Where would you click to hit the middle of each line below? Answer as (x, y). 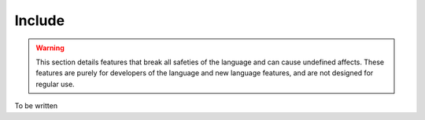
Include (40, 20)
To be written (36, 106)
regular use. (55, 84)
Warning (50, 48)
